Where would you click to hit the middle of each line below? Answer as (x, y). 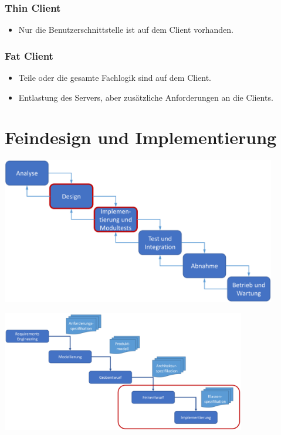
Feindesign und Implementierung (141, 137)
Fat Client (29, 55)
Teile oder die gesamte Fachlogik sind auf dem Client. (115, 78)
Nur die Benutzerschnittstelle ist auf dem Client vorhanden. (126, 30)
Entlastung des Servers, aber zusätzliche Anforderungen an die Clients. (146, 97)
